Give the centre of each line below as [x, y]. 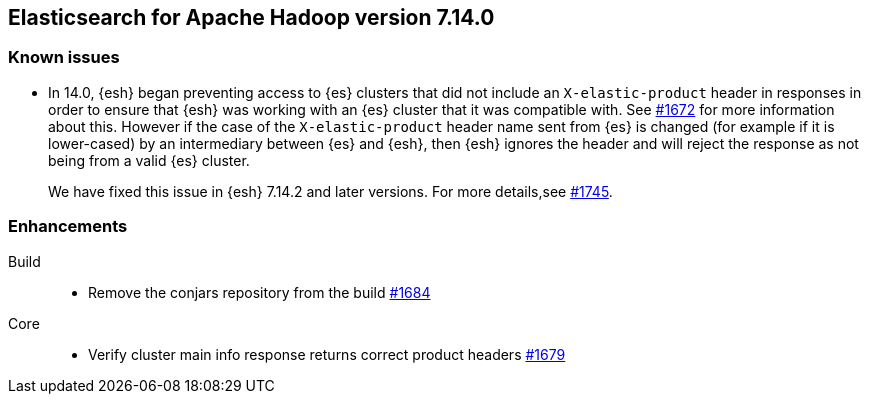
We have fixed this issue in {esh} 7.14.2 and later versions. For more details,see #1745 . [330, 191]
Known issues [64, 57]
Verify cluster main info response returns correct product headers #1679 [327, 354]
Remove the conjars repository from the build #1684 [259, 292]
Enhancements [68, 226]
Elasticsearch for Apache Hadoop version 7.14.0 [251, 17]
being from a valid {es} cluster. [149, 160]
